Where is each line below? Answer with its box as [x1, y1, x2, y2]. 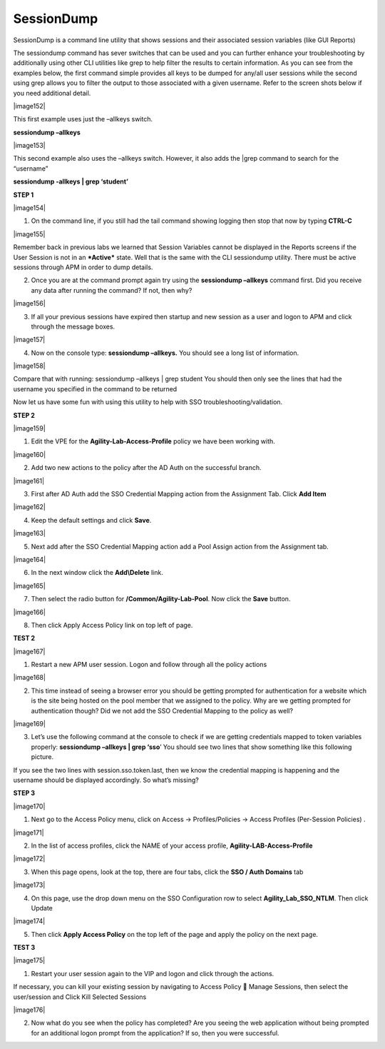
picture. [31, 753, 54, 761]
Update [31, 903, 53, 912]
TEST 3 [13, 943, 36, 952]
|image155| [13, 229, 46, 239]
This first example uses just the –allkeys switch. [13, 115, 153, 124]
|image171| [13, 828, 44, 837]
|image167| [13, 647, 46, 656]
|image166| [13, 608, 46, 616]
